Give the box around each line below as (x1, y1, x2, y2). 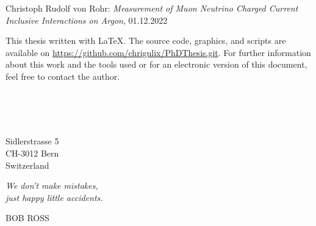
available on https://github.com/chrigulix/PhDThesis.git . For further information (5, 46, 311, 58)
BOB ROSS (5, 211, 49, 224)
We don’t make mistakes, (5, 179, 98, 192)
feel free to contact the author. (5, 69, 120, 82)
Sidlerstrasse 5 (5, 135, 59, 147)
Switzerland (5, 158, 49, 171)
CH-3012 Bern (5, 146, 59, 159)
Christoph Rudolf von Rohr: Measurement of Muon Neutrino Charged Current (5, 2, 298, 14)
